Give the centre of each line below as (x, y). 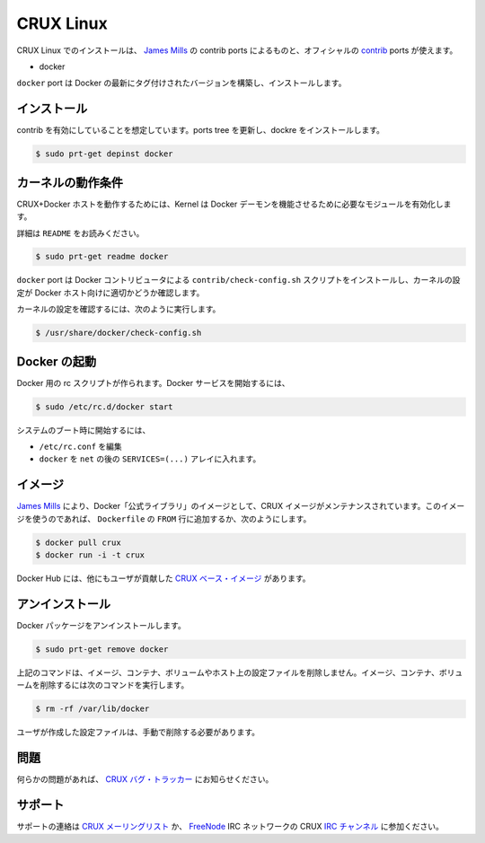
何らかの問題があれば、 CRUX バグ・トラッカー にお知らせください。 (145, 779)
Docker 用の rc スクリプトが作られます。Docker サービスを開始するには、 (153, 382)
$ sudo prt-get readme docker (102, 257)
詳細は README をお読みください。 (80, 233)
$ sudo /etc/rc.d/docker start (105, 407)
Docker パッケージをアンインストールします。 (101, 626)
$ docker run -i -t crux (90, 555)
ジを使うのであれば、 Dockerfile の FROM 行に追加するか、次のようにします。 (164, 518)
